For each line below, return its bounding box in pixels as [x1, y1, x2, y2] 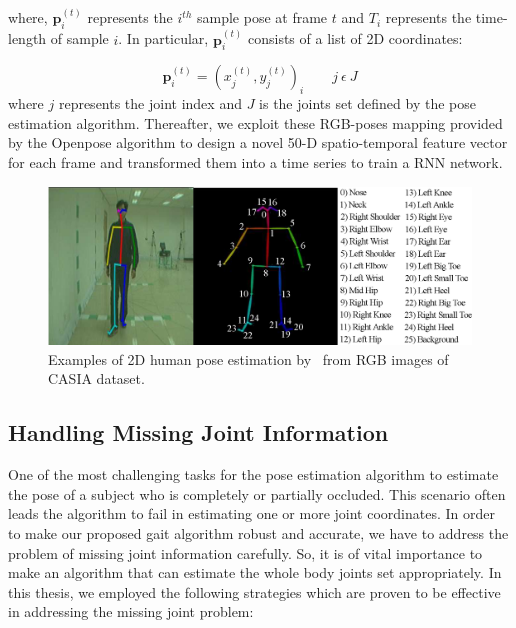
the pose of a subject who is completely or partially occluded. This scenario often [8, 483, 506, 504]
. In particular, [118, 28, 209, 49]
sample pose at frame [196, 7, 328, 28]
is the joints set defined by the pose [259, 93, 476, 114]
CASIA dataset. [48, 368, 145, 389]
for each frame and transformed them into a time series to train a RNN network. [8, 152, 503, 173]
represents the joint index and [58, 93, 242, 114]
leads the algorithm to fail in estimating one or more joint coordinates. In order [8, 503, 495, 524]
